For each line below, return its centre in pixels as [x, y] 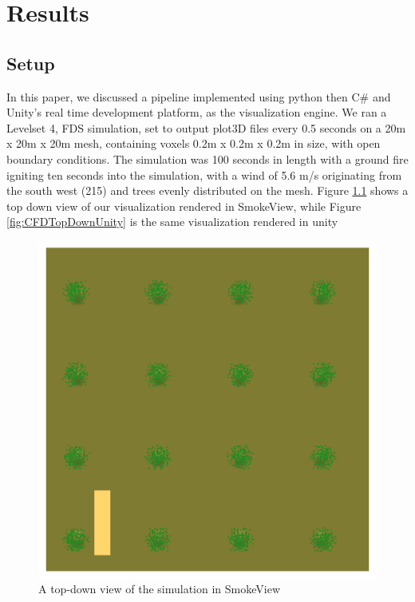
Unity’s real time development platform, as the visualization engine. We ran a [197, 112]
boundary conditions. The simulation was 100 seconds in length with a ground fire [207, 158]
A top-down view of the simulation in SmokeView [160, 589]
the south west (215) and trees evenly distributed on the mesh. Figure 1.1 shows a [207, 190]
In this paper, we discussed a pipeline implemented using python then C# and [199, 96]
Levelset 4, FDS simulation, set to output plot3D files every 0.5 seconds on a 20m [206, 127]
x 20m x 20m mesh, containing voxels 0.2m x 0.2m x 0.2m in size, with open [194, 143]
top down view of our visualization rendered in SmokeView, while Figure [184, 206]
